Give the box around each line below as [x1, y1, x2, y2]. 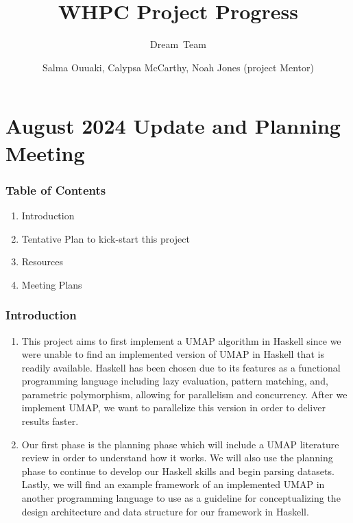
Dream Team [150, 37, 206, 51]
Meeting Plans [21, 277, 82, 291]
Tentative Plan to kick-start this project [21, 231, 190, 245]
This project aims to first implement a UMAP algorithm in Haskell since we [21, 333, 341, 348]
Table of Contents [5, 181, 106, 198]
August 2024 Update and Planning [5, 112, 341, 140]
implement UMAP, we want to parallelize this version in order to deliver [21, 400, 326, 415]
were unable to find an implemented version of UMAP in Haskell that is [21, 347, 324, 361]
